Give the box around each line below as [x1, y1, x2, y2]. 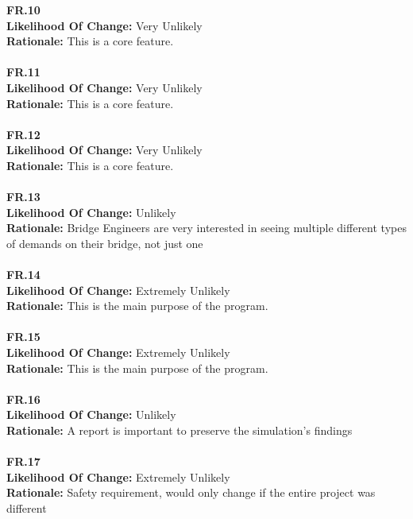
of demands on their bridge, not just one [6, 234, 203, 251]
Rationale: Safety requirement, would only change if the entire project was [6, 484, 376, 501]
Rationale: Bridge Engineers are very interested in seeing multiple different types [6, 219, 407, 236]
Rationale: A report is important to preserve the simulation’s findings [6, 422, 353, 439]
